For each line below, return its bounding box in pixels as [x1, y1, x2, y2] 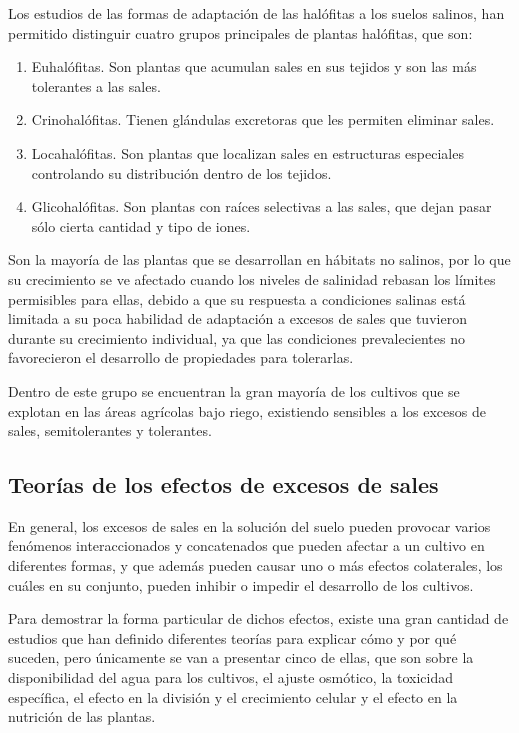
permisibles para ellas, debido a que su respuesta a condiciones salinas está [8, 288, 466, 309]
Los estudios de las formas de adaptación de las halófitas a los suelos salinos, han [8, 3, 505, 23]
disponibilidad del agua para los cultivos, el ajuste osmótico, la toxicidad [8, 667, 453, 688]
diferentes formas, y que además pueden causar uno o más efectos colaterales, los [8, 555, 503, 576]
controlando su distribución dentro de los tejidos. [31, 162, 332, 183]
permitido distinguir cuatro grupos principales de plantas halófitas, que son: [8, 22, 473, 43]
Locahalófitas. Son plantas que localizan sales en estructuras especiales [31, 142, 464, 163]
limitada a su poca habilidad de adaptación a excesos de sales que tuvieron [8, 308, 467, 329]
